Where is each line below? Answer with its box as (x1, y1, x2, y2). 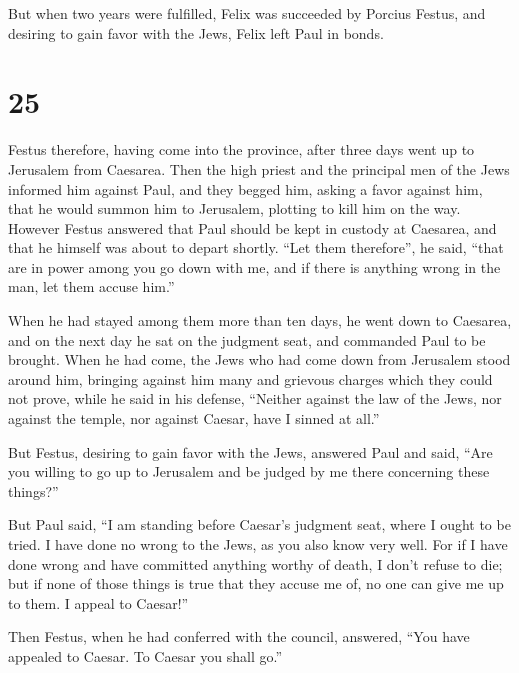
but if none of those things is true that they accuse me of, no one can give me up (8, 573, 504, 594)
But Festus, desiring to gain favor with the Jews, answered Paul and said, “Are (8, 441, 493, 462)
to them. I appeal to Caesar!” (8, 592, 189, 613)
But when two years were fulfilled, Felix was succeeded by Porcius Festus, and (8, 3, 486, 23)
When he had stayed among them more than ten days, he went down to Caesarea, (8, 310, 512, 331)
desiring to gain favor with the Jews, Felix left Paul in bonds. (8, 22, 384, 43)
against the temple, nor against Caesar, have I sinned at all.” (8, 408, 380, 429)
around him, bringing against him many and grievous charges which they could (8, 368, 493, 389)
